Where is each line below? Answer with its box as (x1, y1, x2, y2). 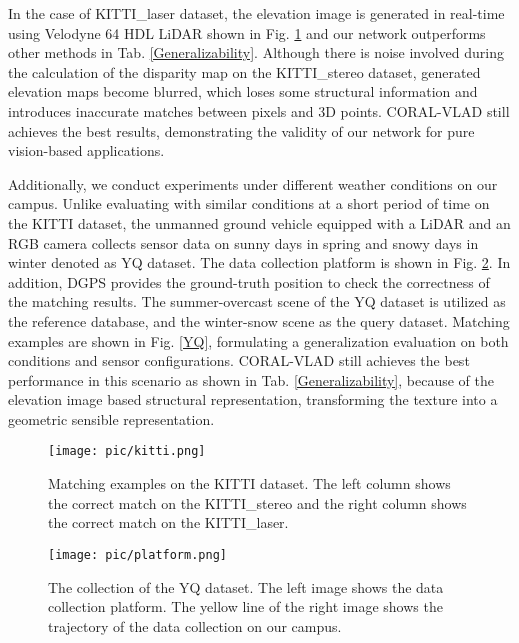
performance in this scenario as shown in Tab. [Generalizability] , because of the (8, 369, 494, 390)
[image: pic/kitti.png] (48, 444, 206, 459)
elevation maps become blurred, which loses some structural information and (8, 81, 478, 102)
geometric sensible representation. (8, 408, 215, 429)
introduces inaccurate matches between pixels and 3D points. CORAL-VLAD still (8, 100, 510, 121)
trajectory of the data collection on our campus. (48, 615, 342, 636)
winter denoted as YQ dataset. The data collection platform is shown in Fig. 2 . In (8, 252, 511, 273)
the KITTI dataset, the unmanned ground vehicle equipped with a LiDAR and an (8, 212, 511, 233)
